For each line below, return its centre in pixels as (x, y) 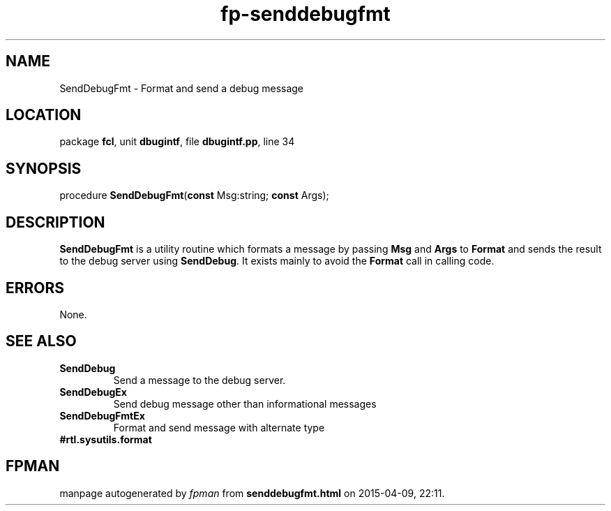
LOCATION (44, 115)
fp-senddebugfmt (305, 14)
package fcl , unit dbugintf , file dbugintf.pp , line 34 (177, 142)
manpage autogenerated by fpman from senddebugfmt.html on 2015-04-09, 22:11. (252, 493)
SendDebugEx (93, 392)
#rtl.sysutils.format (106, 439)
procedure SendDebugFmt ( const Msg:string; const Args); (194, 195)
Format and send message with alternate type (219, 427)
